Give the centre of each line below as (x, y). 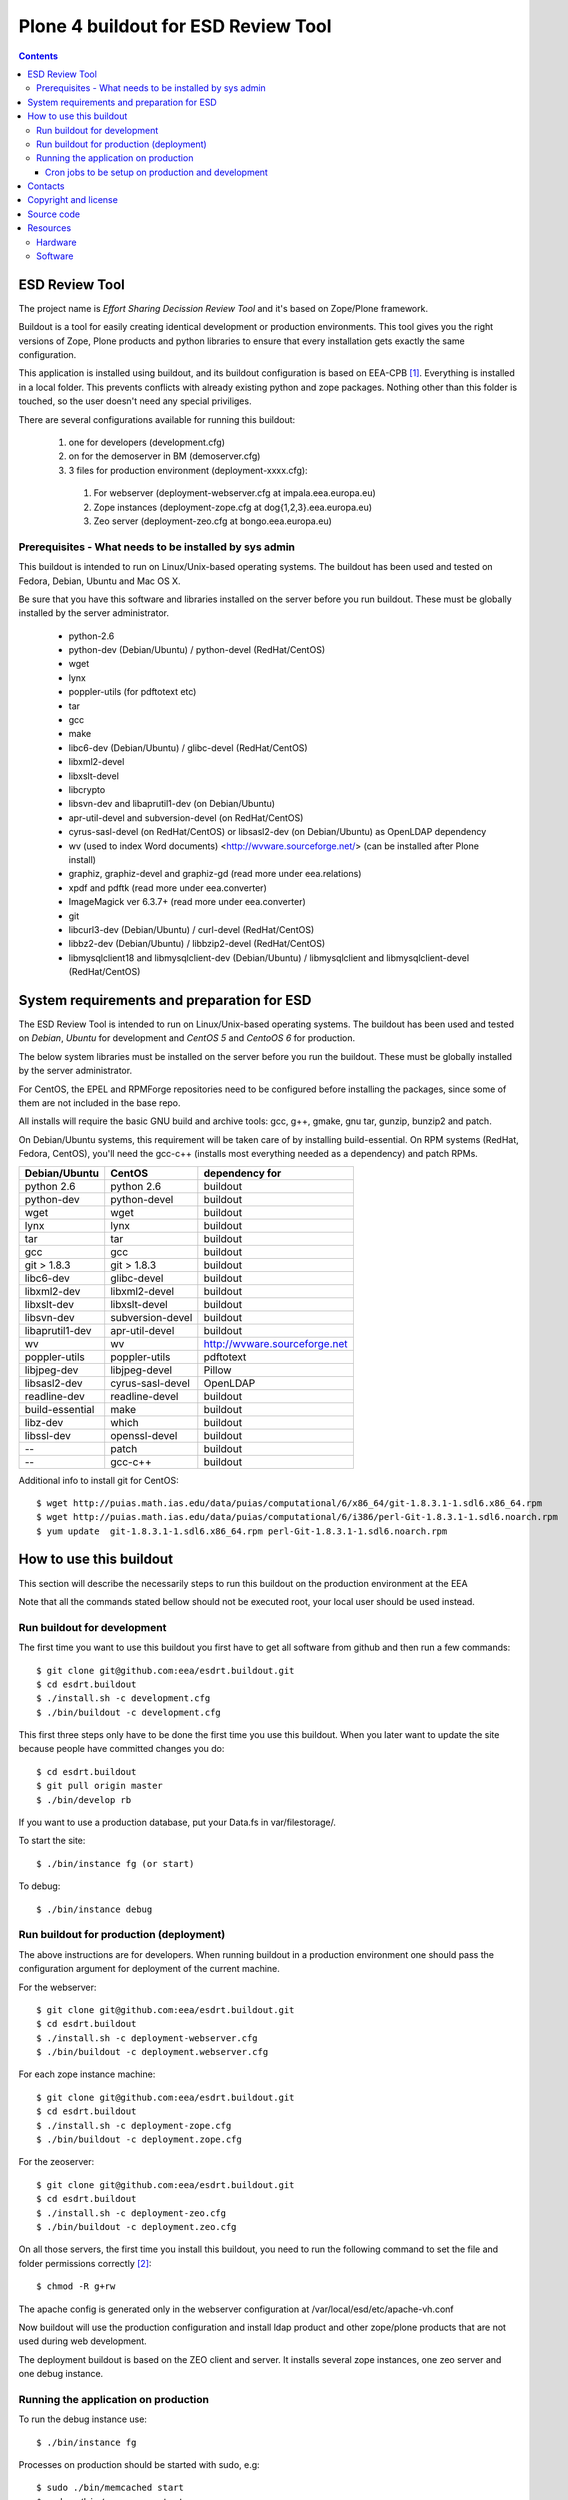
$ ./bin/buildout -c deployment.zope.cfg (139, 2139)
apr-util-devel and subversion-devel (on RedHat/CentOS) (186, 817)
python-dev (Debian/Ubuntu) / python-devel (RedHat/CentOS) (196, 650)
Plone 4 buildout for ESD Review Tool (175, 26)
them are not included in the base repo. (99, 1102)
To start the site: (52, 1841)
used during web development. (82, 2341)
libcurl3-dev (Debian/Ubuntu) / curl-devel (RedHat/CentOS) (191, 929)
